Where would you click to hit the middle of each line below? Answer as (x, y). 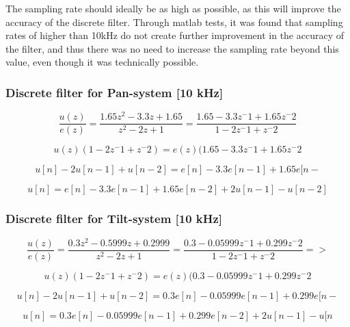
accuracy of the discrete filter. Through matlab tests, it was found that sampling (174, 22)
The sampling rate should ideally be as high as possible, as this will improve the (173, 8)
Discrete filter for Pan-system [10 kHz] (115, 92)
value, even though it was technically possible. (102, 62)
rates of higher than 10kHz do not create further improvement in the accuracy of (175, 35)
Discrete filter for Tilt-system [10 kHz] (114, 219)
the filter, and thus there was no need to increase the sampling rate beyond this (172, 48)
